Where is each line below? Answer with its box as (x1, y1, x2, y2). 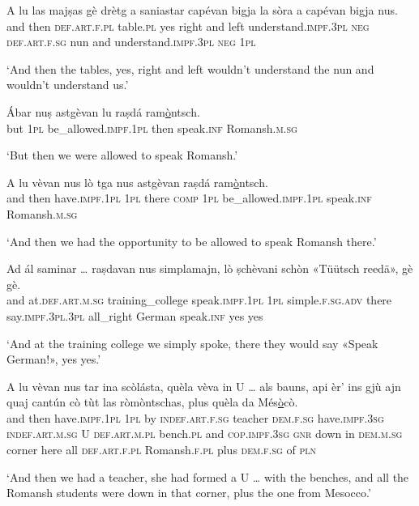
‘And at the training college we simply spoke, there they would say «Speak (6, 334, 378, 351)
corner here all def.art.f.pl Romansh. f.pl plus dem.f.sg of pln (6, 441, 317, 458)
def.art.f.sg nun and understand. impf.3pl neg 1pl (6, 33, 256, 50)
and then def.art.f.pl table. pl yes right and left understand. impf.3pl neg (6, 17, 370, 34)
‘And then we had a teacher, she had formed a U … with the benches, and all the (6, 468, 409, 485)
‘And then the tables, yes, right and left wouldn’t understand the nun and (6, 60, 374, 77)
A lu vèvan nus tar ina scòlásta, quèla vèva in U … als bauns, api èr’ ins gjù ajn (6, 377, 401, 394)
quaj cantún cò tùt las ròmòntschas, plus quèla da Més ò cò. (6, 393, 298, 410)
